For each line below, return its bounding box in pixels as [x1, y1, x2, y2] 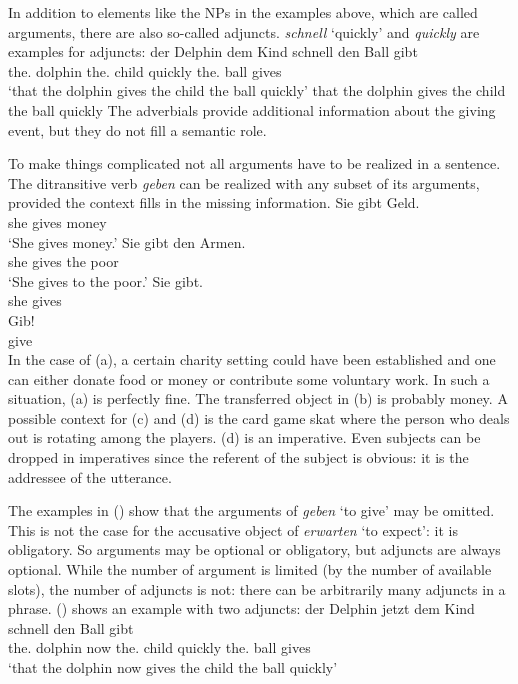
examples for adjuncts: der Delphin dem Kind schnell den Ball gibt [8, 41, 418, 62]
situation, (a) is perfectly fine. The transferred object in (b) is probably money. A [8, 388, 508, 409]
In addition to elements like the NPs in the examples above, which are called [8, 2, 478, 22]
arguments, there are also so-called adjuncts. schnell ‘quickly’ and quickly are [8, 21, 480, 42]
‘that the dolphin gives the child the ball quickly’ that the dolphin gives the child [8, 80, 506, 101]
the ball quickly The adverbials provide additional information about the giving [8, 99, 496, 120]
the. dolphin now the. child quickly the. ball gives [8, 637, 311, 658]
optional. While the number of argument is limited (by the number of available [8, 559, 492, 580]
